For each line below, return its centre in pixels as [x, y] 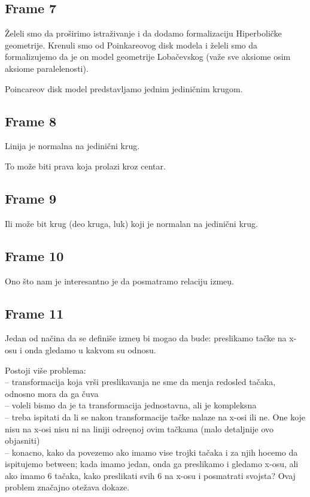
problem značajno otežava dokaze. [67, 487]
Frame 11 [34, 313]
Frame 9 [31, 198]
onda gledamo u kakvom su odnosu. [90, 349]
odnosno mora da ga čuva [52, 393]
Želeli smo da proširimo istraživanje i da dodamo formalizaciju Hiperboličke [143, 33]
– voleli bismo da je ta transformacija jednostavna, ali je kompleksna [131, 405]
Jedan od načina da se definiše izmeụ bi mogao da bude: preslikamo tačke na [146, 338]
